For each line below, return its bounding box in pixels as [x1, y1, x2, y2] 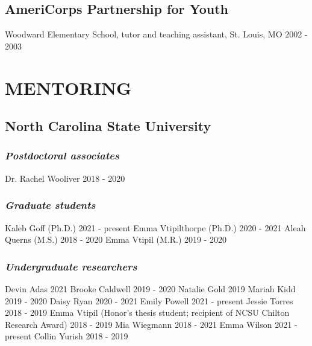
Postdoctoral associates [5, 148, 119, 163]
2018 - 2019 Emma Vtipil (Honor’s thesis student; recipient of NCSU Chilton [5, 306, 290, 319]
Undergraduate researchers [5, 258, 137, 274]
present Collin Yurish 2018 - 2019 [5, 330, 128, 342]
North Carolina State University [5, 117, 211, 135]
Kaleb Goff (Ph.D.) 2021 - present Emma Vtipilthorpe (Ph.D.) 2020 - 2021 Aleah [5, 221, 306, 234]
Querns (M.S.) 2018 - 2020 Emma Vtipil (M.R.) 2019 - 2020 [5, 233, 227, 246]
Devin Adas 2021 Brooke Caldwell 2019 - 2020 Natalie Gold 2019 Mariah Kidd [5, 282, 296, 295]
